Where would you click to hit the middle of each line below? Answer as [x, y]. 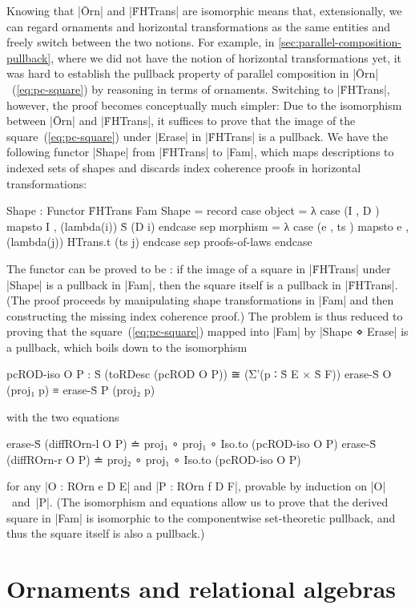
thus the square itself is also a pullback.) [106, 533]
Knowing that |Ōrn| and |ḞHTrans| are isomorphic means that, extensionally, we [204, 10]
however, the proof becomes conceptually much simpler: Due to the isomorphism [204, 105]
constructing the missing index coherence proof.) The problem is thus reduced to [205, 315]
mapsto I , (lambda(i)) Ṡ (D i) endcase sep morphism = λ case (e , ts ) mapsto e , [208, 226]
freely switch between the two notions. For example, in [141, 42]
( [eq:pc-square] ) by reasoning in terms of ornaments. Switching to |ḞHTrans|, [201, 89]
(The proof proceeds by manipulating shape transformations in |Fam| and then [200, 300]
